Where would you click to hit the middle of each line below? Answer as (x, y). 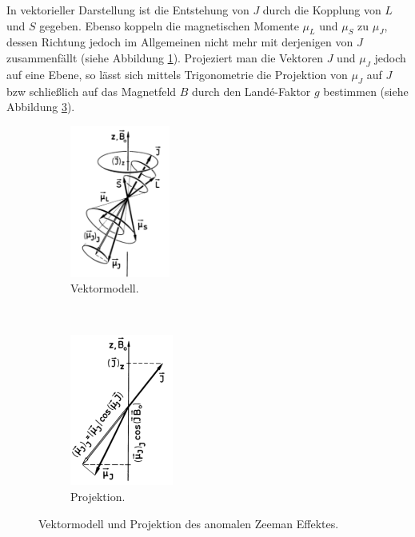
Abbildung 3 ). (41, 107)
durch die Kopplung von (322, 10)
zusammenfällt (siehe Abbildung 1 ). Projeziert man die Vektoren (165, 57)
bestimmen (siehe (366, 91)
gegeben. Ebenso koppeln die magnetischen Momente (169, 25)
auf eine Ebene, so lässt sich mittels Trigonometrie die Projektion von (177, 74)
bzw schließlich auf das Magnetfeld (92, 91)
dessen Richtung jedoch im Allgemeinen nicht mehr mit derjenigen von (180, 42)
